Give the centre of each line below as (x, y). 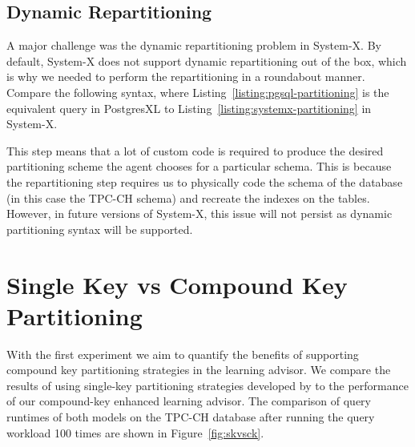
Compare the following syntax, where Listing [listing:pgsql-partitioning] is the (198, 92)
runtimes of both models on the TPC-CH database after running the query (191, 417)
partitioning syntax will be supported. (100, 229)
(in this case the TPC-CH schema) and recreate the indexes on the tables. (188, 197)
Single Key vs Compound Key (177, 284)
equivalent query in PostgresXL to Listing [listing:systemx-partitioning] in (189, 108)
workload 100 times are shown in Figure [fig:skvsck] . (135, 432)
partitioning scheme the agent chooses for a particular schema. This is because (199, 166)
